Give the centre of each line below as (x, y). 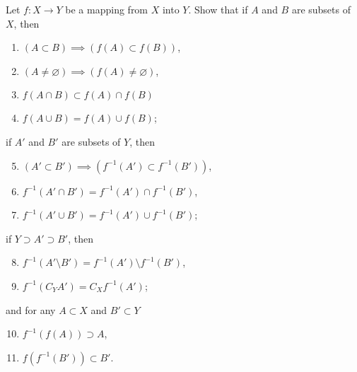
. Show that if (218, 9)
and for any (31, 309)
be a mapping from (107, 9)
